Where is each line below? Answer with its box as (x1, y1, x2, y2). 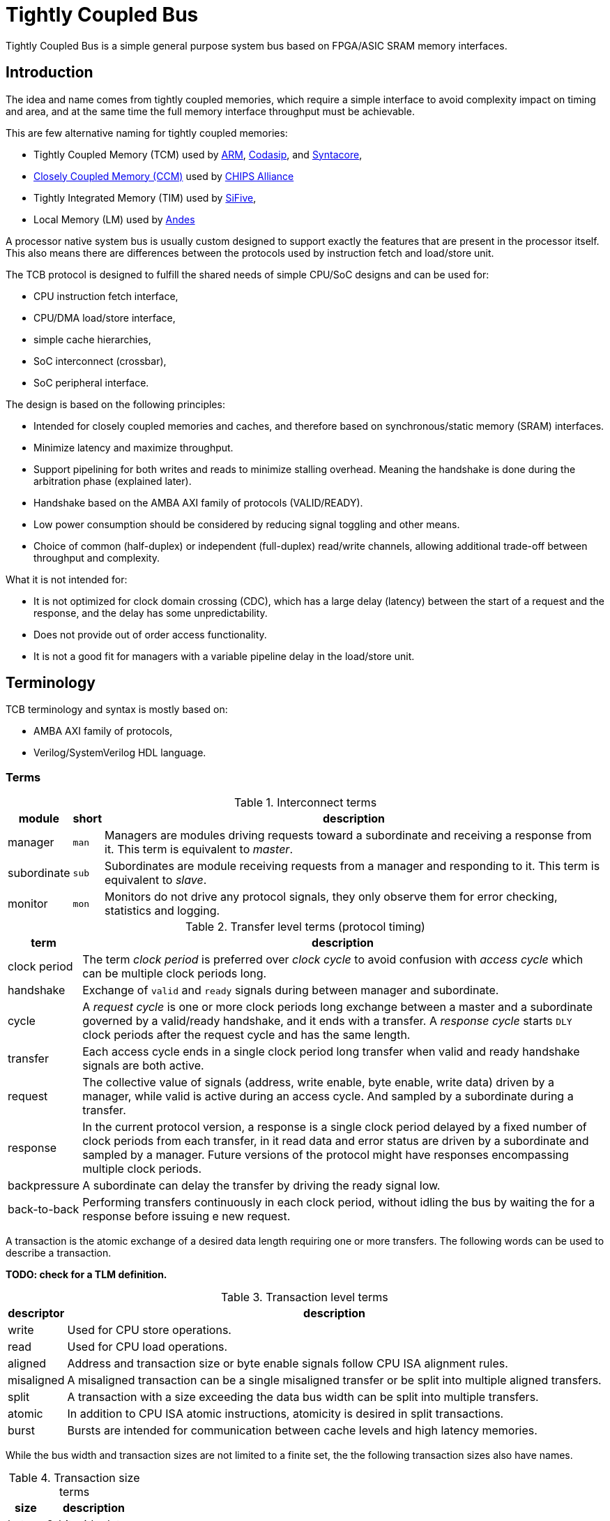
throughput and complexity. (33, 551, 160, 564)
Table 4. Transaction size (8, 1471, 140, 1485)
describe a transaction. (6, 1247, 112, 1259)
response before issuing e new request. (82, 1209, 291, 1224)
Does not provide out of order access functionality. (33, 628, 267, 640)
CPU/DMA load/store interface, (33, 311, 176, 324)
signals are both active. (82, 1058, 204, 1073)
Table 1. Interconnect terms (234, 795, 377, 810)
